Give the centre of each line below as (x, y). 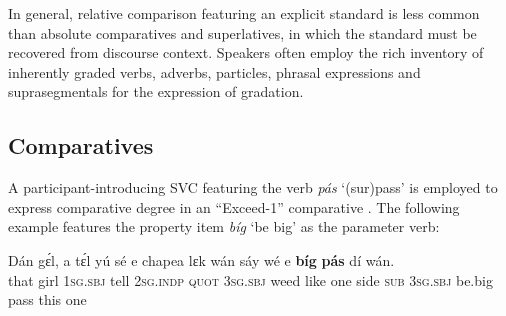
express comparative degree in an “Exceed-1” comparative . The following (234, 206)
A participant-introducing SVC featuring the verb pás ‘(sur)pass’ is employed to (253, 187)
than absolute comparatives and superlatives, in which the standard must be (242, 32)
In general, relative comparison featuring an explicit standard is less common (244, 13)
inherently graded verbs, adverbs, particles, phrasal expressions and (214, 71)
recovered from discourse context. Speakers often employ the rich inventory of (246, 52)
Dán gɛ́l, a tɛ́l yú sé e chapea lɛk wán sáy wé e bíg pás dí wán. (201, 259)
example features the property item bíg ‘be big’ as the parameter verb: (224, 226)
